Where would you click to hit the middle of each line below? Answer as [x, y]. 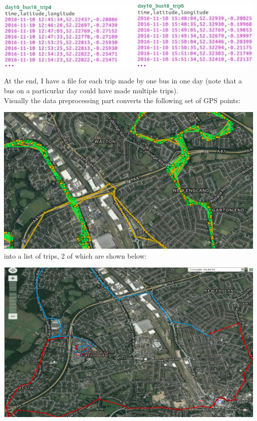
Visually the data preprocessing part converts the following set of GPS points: [122, 100]
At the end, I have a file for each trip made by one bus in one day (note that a [123, 81]
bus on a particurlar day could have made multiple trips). [91, 91]
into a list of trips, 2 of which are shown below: [75, 255]
